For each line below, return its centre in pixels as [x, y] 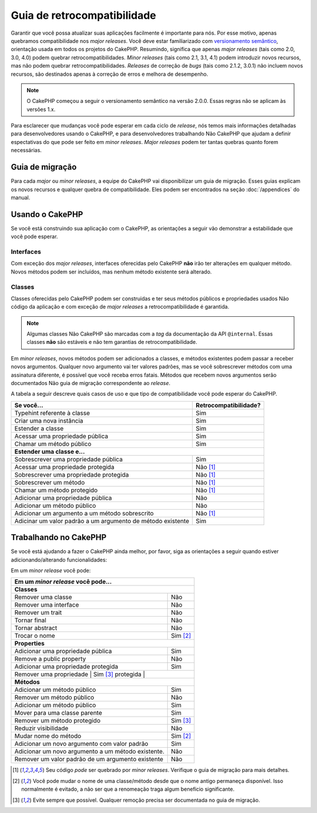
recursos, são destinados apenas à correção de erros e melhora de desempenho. [109, 74]
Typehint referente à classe [52, 413]
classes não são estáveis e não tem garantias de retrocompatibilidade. [112, 342]
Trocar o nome [35, 636]
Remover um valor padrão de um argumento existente [89, 760]
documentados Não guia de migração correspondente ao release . [91, 383]
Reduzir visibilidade [41, 728]
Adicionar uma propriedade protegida [66, 667]
